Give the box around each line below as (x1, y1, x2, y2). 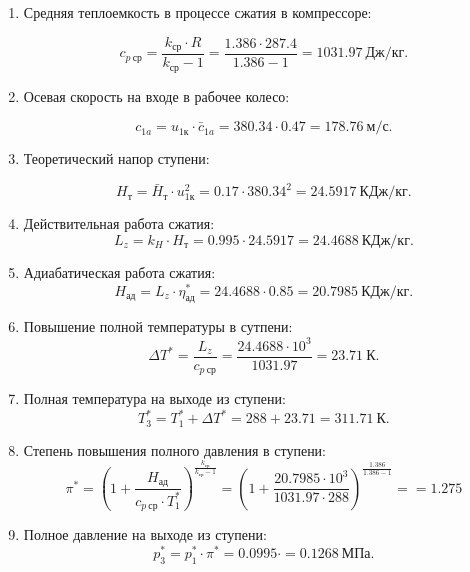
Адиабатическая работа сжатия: (23, 261, 216, 282)
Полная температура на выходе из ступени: (23, 388, 286, 409)
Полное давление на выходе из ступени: (23, 524, 267, 545)
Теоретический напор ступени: (23, 148, 210, 169)
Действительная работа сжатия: (23, 213, 215, 234)
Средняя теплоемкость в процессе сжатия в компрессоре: (23, 2, 372, 22)
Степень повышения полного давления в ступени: (23, 439, 327, 460)
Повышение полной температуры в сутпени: (23, 316, 293, 337)
